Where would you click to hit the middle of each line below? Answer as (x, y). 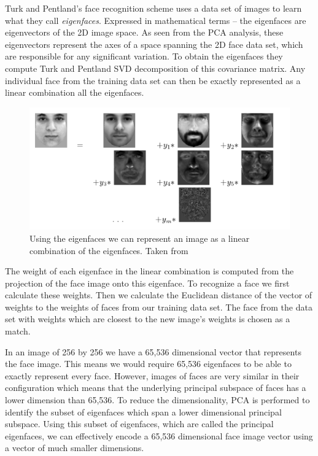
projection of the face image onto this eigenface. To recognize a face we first (147, 283)
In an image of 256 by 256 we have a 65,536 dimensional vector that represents (153, 351)
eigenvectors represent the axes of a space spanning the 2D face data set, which (154, 44)
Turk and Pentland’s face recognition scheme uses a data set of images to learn (153, 8)
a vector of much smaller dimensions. (75, 448)
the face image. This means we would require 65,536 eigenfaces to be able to (148, 364)
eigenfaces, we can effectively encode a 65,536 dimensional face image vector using (159, 435)
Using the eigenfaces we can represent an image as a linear (140, 238)
